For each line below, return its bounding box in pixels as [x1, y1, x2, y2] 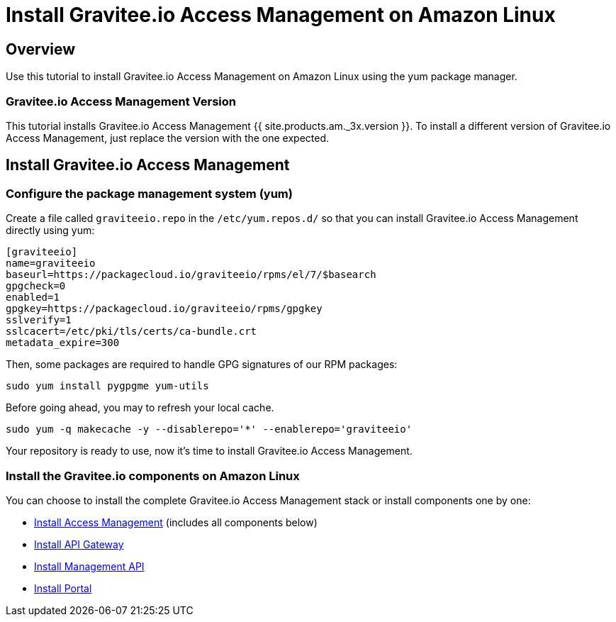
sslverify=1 [6, 314, 72, 326]
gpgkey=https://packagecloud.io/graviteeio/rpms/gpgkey [6, 303, 323, 315]
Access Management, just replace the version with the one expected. [6, 131, 330, 144]
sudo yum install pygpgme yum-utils [6, 380, 209, 392]
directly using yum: [6, 224, 95, 237]
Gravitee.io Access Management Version [6, 94, 236, 109]
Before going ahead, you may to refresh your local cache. [6, 401, 274, 414]
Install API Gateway [34, 538, 124, 550]
